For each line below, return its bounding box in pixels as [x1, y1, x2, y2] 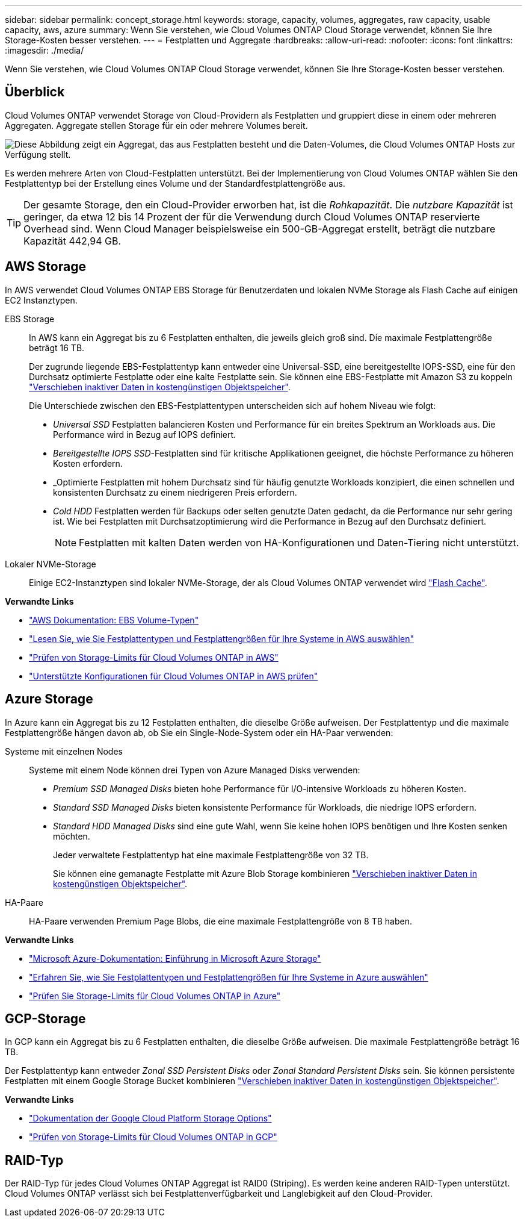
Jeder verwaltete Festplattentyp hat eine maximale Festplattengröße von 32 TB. [53, 849, 369, 860]
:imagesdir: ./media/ [5, 45, 84, 55]
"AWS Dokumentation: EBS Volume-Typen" [29, 614, 199, 625]
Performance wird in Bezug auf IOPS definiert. [53, 429, 236, 440]
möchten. [53, 831, 90, 841]
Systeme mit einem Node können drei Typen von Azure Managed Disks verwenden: [29, 764, 360, 775]
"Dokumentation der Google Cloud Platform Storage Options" [29, 1113, 272, 1124]
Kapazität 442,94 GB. [23, 234, 122, 247]
